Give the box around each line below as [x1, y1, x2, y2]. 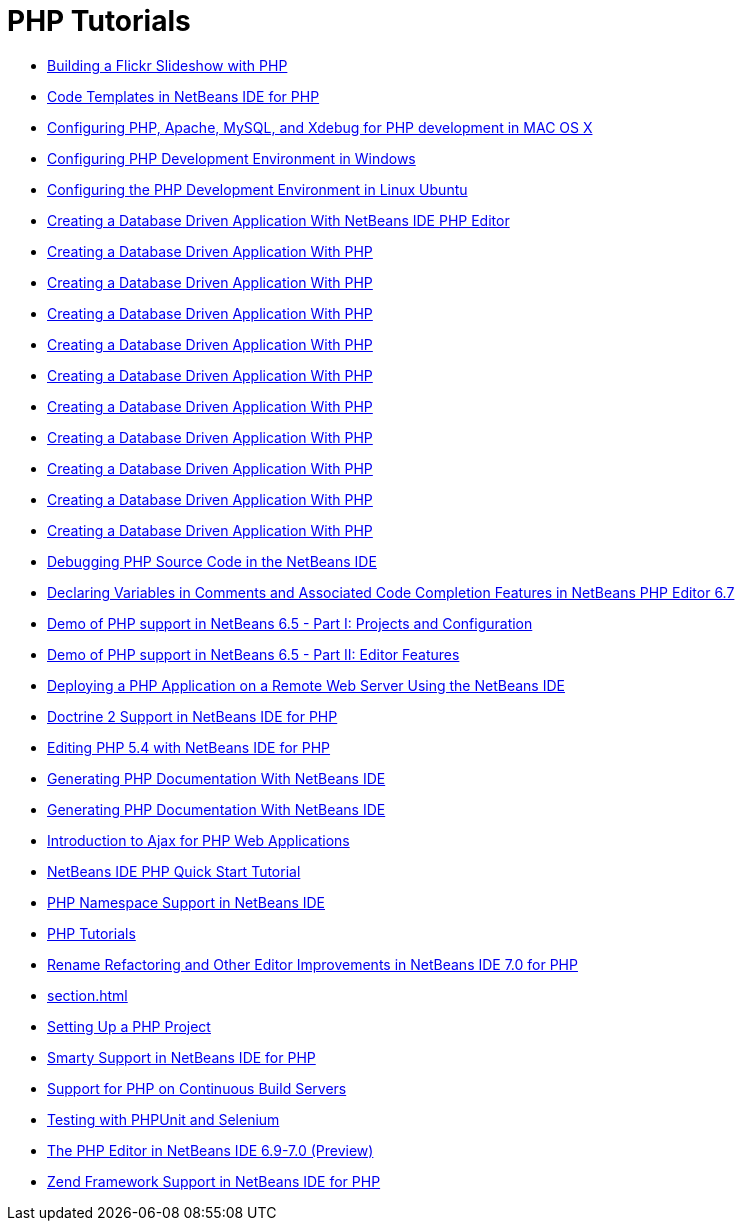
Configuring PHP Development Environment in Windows [47, 149, 416, 167]
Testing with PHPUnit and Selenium [47, 1110, 280, 1128]
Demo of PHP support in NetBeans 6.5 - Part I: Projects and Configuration [47, 614, 533, 632]
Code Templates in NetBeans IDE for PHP [47, 87, 320, 105]
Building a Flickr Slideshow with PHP [47, 56, 288, 74]
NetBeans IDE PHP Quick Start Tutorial [47, 862, 301, 880]
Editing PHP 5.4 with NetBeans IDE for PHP [47, 738, 331, 756]
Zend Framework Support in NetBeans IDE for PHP [47, 1172, 381, 1190]
